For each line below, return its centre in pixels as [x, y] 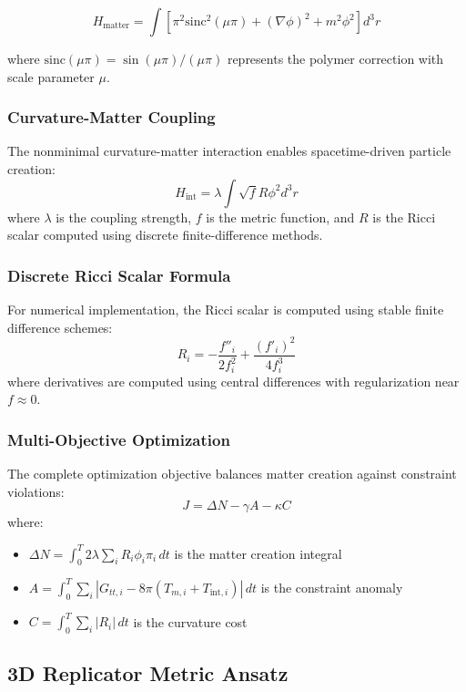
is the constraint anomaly [332, 587]
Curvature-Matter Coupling [111, 117]
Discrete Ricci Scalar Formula [119, 275]
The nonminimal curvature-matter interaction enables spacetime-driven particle [229, 151]
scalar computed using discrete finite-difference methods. [165, 235]
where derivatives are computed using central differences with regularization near [233, 381]
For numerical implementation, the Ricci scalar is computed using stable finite [226, 309]
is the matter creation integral [258, 553]
